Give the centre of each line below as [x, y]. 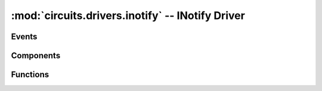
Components [36, 56]
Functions [30, 75]
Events [24, 37]
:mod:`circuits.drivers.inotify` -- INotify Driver [128, 15]
